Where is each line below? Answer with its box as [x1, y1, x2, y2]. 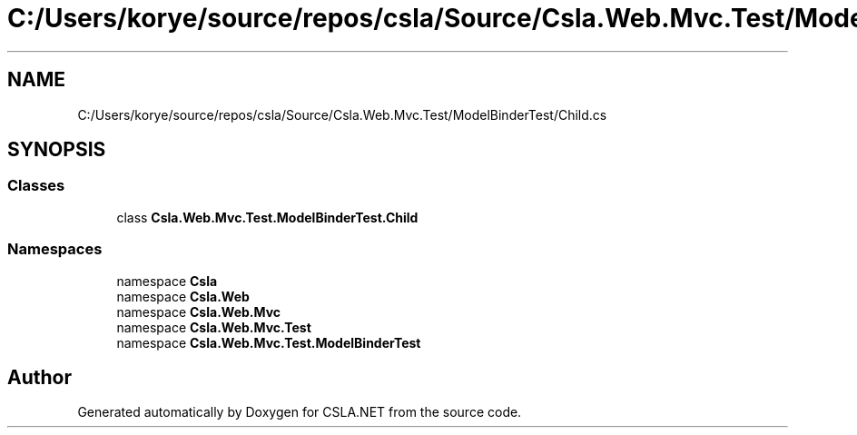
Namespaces [7, 240, 103, 259]
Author [7, 365, 72, 389]
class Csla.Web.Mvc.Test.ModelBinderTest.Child [116, 209, 419, 225]
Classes [7, 176, 65, 195]
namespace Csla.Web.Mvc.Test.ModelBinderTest [116, 334, 421, 351]
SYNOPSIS [7, 138, 106, 162]
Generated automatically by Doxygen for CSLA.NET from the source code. [77, 404, 522, 420]
